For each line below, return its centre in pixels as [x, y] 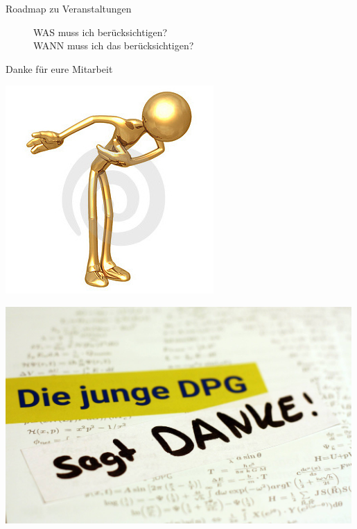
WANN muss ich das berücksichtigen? [114, 45]
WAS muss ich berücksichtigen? [101, 32]
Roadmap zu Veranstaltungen [69, 8]
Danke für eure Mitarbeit [59, 68]
